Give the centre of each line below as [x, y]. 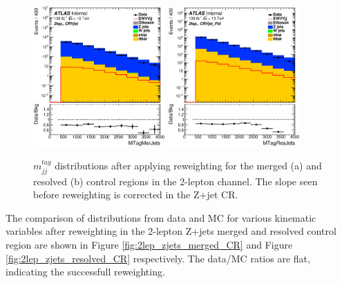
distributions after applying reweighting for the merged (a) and [188, 166]
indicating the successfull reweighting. [85, 272]
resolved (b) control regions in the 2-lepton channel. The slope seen [175, 181]
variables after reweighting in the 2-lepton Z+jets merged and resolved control [171, 231]
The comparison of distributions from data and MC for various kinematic [161, 217]
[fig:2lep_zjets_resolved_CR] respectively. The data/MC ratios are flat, [158, 258]
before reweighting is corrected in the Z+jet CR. [136, 195]
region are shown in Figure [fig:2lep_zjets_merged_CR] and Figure [149, 244]
